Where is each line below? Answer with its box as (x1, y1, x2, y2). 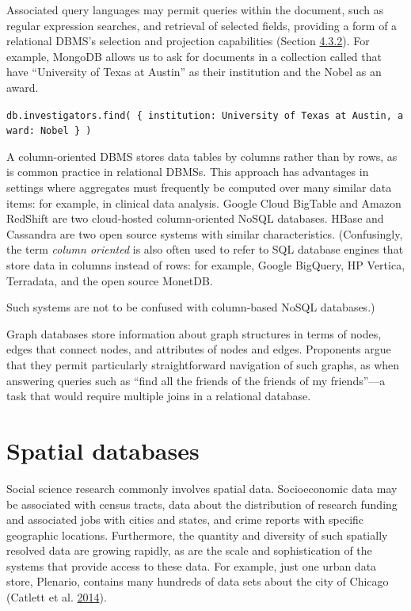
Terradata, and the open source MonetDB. (6, 272, 213, 288)
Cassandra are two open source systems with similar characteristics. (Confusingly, (6, 225, 403, 242)
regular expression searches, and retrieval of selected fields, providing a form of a (6, 17, 398, 33)
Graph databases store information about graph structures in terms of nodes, (6, 325, 382, 342)
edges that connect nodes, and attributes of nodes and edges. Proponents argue (6, 341, 391, 357)
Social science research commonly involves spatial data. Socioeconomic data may (6, 479, 398, 496)
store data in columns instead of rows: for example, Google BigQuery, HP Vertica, (6, 257, 405, 273)
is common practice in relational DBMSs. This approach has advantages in (6, 163, 369, 180)
